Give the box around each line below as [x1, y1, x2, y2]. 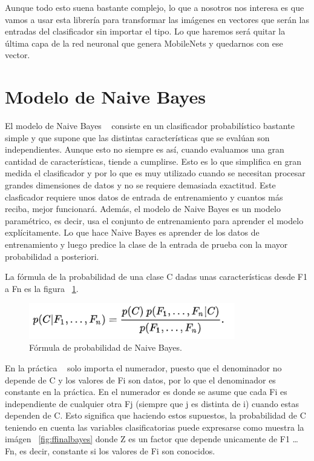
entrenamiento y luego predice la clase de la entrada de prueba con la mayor [5, 238, 288, 251]
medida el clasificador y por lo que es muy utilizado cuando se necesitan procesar [5, 167, 306, 179]
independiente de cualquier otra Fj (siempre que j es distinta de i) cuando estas [5, 397, 299, 410]
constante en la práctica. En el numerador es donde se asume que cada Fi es [5, 385, 287, 398]
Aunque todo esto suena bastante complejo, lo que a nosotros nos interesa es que [5, 1, 304, 13]
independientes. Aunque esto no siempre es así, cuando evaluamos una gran [5, 143, 284, 156]
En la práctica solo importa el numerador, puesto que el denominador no [5, 361, 282, 374]
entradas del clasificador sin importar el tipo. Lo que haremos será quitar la [5, 25, 286, 38]
